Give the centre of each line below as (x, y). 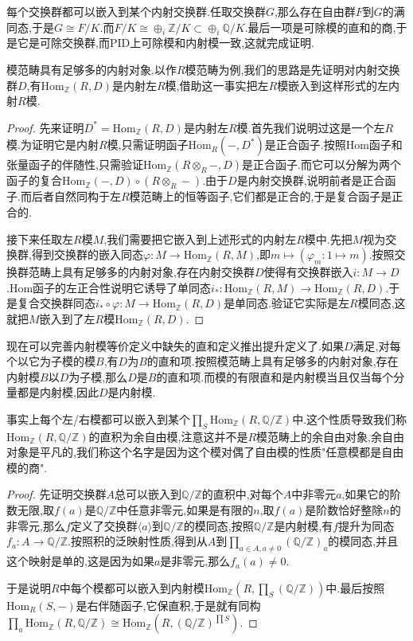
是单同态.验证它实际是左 (287, 303)
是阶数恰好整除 (344, 510)
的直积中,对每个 (242, 494)
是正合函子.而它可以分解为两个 (321, 164)
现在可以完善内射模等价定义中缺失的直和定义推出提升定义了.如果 (175, 345)
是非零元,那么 (195, 561)
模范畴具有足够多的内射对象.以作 (92, 69)
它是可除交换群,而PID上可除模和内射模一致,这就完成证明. (166, 43)
